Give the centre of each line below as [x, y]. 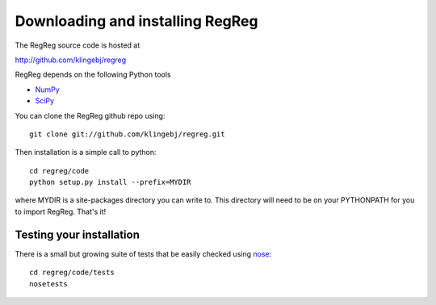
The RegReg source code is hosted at [78, 45]
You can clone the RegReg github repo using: [90, 115]
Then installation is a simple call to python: [86, 152]
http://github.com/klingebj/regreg [71, 60]
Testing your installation [78, 234]
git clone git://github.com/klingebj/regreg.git [127, 134]
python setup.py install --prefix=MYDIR [110, 182]
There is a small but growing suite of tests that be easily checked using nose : [143, 253]
